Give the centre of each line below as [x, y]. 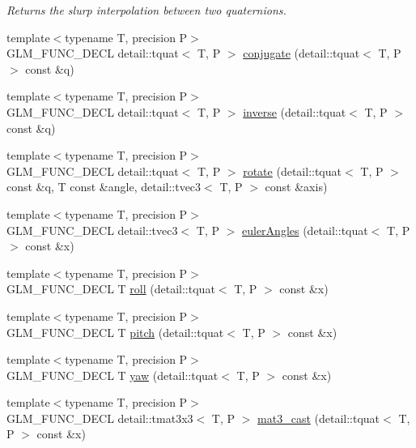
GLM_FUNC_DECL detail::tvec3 [92, 230]
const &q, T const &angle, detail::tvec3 [104, 187]
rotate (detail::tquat [292, 171]
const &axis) [296, 187]
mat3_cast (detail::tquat [319, 418]
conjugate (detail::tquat [301, 53]
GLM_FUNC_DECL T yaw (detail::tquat [112, 375]
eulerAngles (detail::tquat [305, 230]
